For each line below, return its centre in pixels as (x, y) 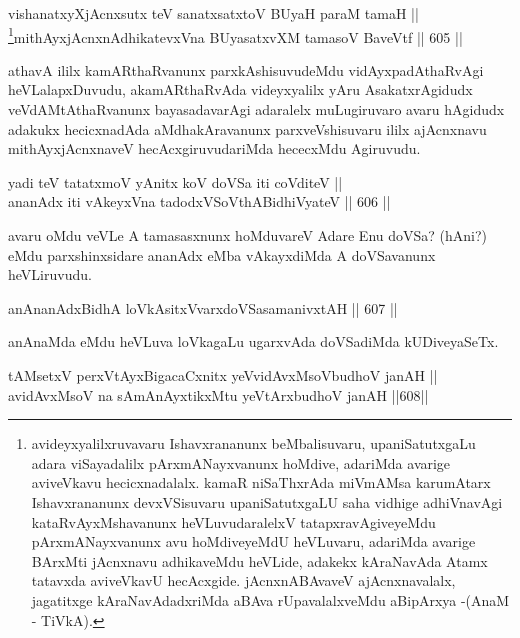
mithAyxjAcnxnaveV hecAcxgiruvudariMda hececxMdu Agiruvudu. (214, 148)
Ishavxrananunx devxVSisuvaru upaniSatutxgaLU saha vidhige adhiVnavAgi (267, 501)
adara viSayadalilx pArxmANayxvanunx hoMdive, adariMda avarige (241, 462)
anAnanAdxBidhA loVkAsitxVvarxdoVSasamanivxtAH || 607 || (203, 307)
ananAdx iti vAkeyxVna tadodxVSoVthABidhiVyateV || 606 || (199, 201)
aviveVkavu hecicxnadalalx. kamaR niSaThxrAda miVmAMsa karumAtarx (261, 482)
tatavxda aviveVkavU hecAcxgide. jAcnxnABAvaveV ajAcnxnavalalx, (243, 580)
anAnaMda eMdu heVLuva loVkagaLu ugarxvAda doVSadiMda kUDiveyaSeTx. (253, 341)
